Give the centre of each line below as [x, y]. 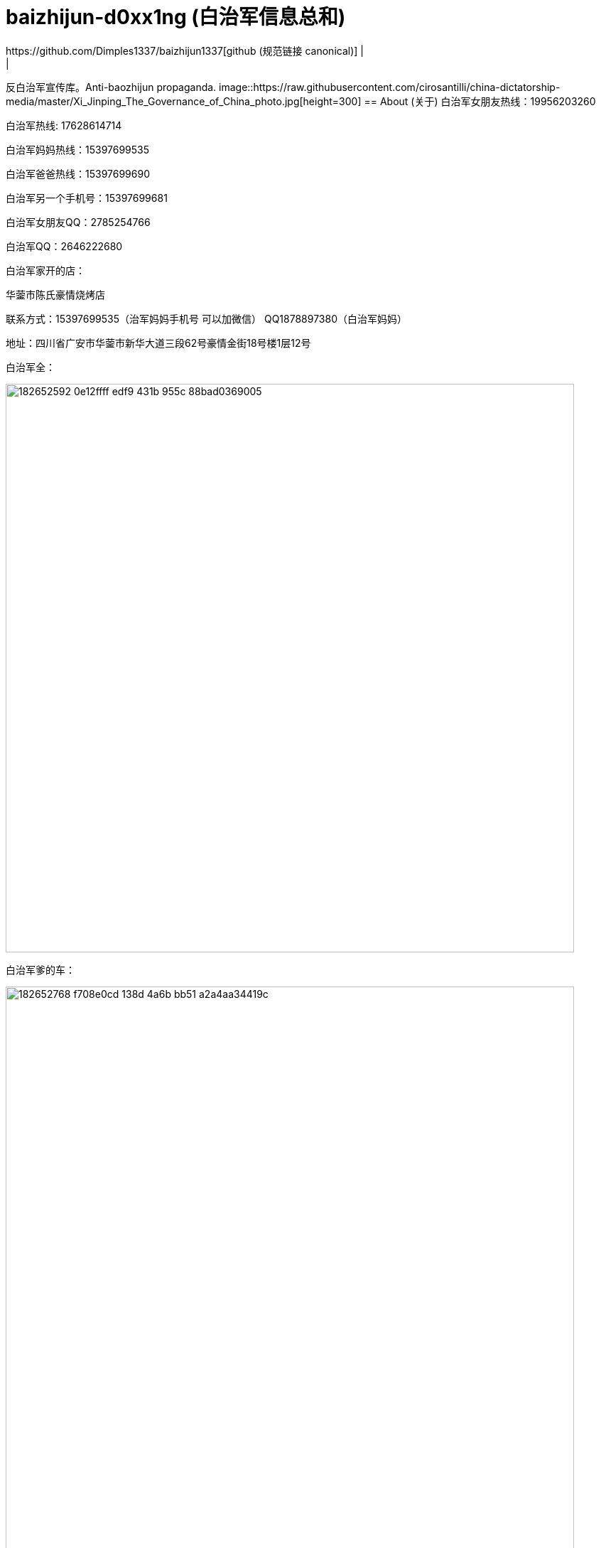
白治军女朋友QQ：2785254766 [78, 222]
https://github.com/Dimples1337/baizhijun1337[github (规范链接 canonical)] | [185, 50]
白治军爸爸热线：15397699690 [78, 173]
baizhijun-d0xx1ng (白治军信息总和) [176, 17]
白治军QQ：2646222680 [64, 246]
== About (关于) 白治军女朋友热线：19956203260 [480, 101]
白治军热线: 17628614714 [64, 125]
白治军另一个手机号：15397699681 [87, 198]
